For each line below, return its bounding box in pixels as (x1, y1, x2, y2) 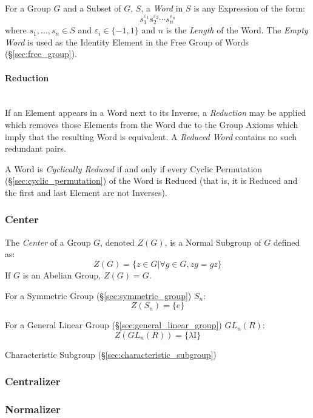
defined (273, 235, 300, 248)
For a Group (5, 2, 51, 14)
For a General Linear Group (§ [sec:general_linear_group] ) (5, 319, 222, 331)
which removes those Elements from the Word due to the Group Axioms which (5, 118, 298, 130)
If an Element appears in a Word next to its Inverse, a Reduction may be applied (5, 106, 306, 119)
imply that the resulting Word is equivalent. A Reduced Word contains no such (5, 130, 297, 143)
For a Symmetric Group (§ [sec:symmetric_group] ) (5, 289, 192, 302)
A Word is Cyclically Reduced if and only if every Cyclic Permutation (5, 162, 263, 175)
